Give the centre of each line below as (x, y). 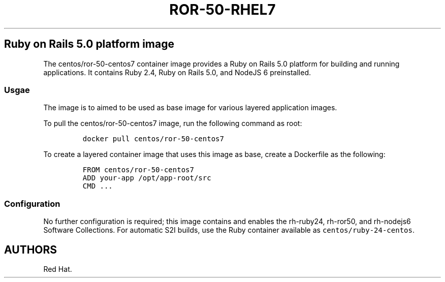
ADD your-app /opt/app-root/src (147, 178)
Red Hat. (58, 269)
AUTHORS (31, 249)
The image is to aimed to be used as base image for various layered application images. (190, 108)
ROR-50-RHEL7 (222, 10)
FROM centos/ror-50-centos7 (138, 170)
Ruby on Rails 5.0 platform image (89, 44)
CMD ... (98, 186)
